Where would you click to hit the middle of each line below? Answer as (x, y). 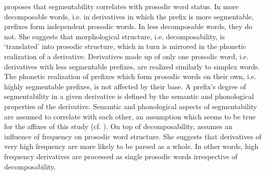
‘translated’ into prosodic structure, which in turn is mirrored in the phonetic (125, 46)
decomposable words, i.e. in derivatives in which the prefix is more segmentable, (129, 16)
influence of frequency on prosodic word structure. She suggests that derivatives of (133, 136)
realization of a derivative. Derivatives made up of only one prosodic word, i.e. (126, 56)
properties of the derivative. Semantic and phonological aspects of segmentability (131, 106)
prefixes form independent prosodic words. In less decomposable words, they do (128, 26)
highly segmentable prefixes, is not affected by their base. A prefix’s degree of (125, 86)
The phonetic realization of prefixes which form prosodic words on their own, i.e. (130, 76)
